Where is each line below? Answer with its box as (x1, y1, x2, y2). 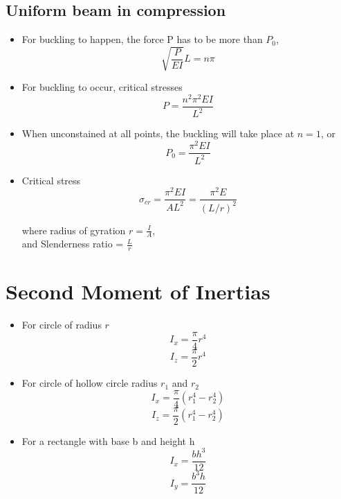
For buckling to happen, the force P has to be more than (21, 32, 263, 46)
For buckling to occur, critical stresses (21, 80, 183, 94)
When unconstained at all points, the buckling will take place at (21, 126, 295, 141)
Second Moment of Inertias (6, 277, 270, 306)
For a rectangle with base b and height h (21, 433, 195, 448)
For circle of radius (21, 317, 102, 332)
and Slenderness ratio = (21, 236, 124, 251)
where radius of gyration (21, 222, 126, 237)
